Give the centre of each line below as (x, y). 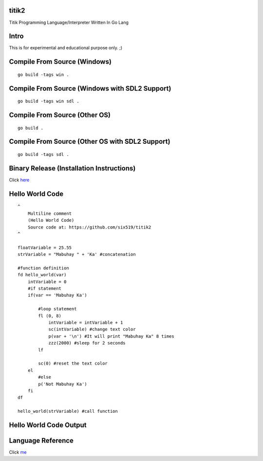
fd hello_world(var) (42, 275)
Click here (19, 180)
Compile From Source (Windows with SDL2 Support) (90, 88)
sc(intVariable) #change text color (92, 329)
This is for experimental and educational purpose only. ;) (66, 48)
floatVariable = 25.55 (45, 248)
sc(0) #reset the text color (73, 364)
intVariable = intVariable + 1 (86, 322)
